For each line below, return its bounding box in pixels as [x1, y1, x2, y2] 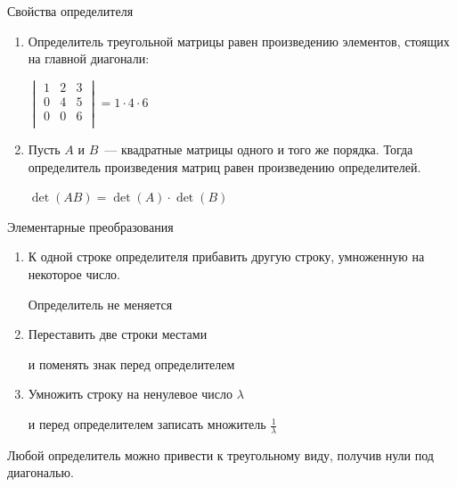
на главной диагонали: [28, 49, 150, 68]
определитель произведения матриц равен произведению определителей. [28, 157, 421, 176]
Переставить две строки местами [28, 325, 208, 343]
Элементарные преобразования [7, 217, 174, 235]
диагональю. [7, 463, 74, 482]
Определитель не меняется [28, 294, 173, 313]
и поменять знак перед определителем [28, 354, 235, 373]
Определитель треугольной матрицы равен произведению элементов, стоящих [28, 31, 450, 50]
